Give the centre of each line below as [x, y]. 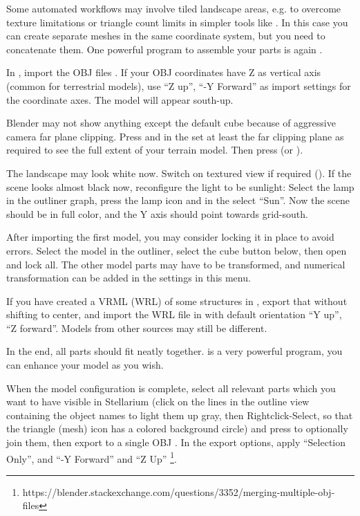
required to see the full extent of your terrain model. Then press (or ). [155, 150]
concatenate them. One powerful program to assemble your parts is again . [164, 49]
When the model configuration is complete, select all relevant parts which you [171, 388]
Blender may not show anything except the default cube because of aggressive [171, 123]
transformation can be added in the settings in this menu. [129, 278]
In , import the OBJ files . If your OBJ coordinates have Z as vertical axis [164, 72]
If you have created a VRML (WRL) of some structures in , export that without [177, 301]
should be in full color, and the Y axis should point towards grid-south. [157, 213]
